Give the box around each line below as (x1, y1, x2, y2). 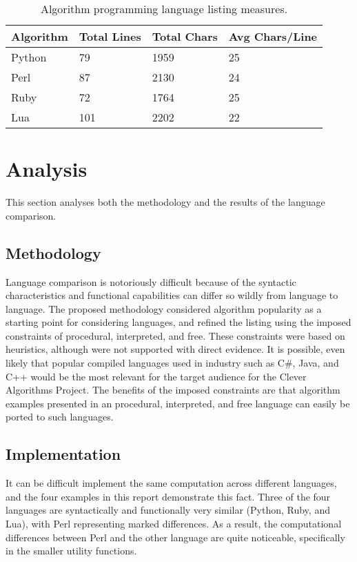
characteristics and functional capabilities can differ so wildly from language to (6, 288, 338, 302)
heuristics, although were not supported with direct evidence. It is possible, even (6, 342, 345, 356)
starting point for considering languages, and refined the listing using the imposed (6, 315, 351, 329)
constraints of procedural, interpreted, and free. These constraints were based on (6, 328, 345, 342)
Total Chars (152, 28, 218, 44)
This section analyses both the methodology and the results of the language (6, 195, 325, 209)
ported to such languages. (6, 409, 114, 424)
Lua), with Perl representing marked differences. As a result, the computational (6, 516, 342, 531)
